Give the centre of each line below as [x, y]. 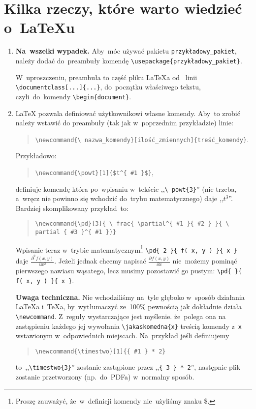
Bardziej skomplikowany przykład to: [72, 208]
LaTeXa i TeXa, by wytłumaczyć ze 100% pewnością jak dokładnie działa [129, 307]
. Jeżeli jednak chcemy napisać [100, 261]
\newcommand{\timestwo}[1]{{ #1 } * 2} [100, 351]
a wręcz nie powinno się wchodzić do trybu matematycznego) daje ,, [119, 198]
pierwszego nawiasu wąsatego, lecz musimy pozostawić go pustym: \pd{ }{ [129, 271]
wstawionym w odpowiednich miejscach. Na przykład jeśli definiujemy [122, 336]
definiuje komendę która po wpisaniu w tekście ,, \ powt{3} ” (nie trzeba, [126, 189]
